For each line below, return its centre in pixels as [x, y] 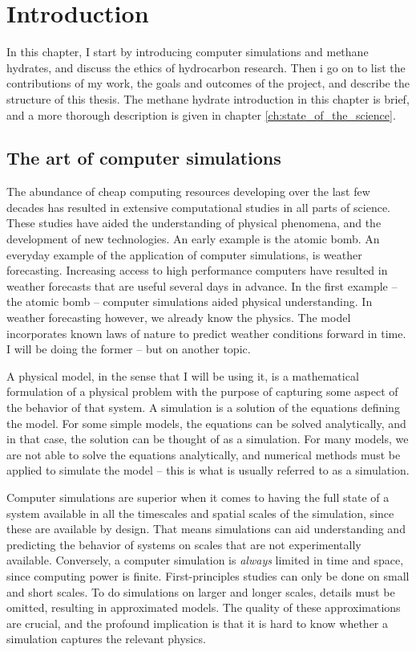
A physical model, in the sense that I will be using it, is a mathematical [183, 375]
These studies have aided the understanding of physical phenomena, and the [194, 223]
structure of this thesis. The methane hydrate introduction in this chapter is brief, [208, 98]
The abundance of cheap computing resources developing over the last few [188, 192]
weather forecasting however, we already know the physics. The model [179, 318]
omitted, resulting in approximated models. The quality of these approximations [204, 607]
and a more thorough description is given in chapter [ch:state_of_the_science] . [201, 114]
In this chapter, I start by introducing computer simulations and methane [188, 52]
